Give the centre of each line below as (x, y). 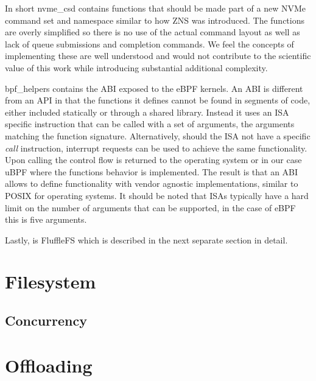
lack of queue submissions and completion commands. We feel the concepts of (149, 44)
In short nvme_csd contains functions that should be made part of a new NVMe (155, 8)
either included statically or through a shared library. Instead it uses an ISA (147, 112)
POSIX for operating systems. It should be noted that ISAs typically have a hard (157, 195)
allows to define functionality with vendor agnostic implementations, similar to (152, 184)
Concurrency (46, 320)
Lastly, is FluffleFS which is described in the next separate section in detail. (146, 239)
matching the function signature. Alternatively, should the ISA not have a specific (158, 135)
